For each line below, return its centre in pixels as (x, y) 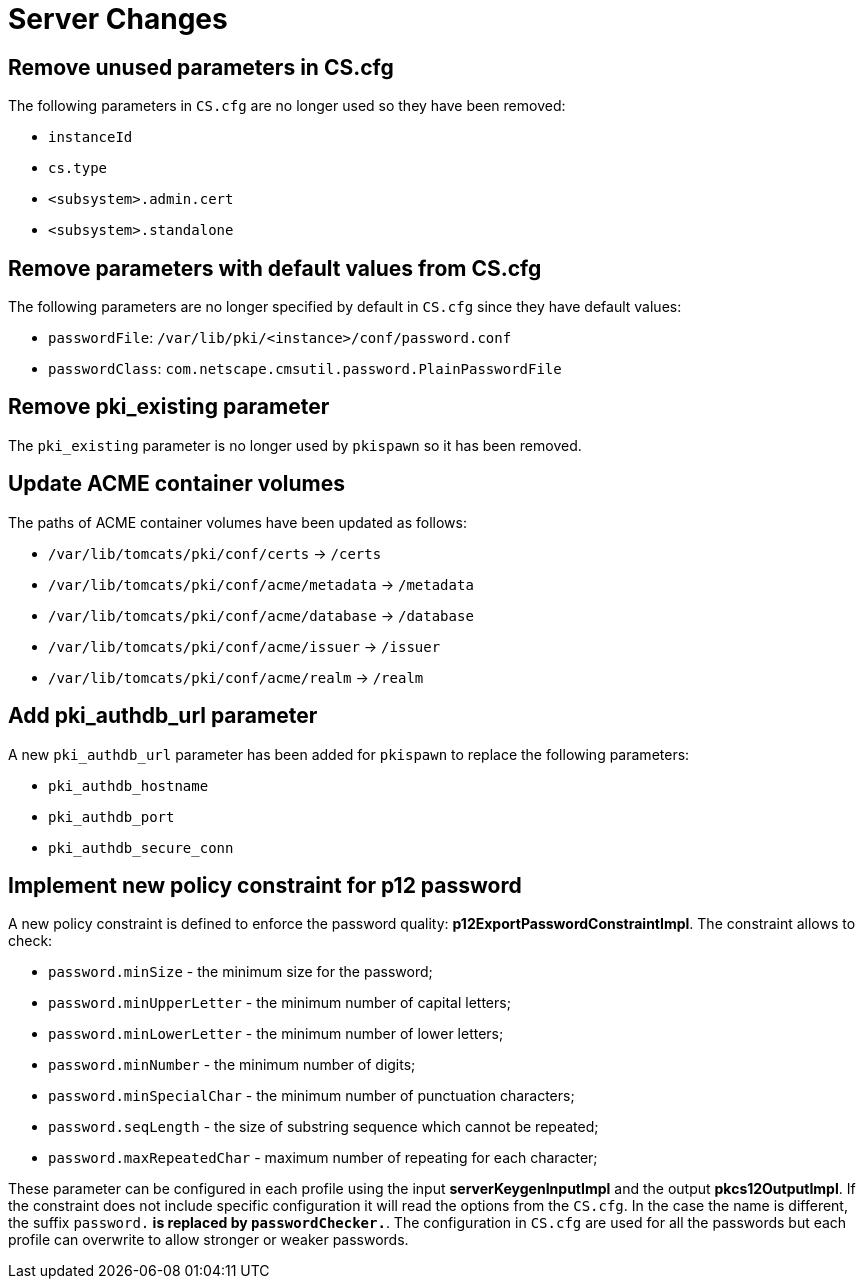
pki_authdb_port (111, 816)
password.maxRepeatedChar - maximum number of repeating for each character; (323, 1158)
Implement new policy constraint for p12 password (265, 885)
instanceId (90, 137)
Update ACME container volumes (177, 484)
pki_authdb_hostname (128, 785)
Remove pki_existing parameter (169, 407)
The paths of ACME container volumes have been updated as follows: (237, 522)
